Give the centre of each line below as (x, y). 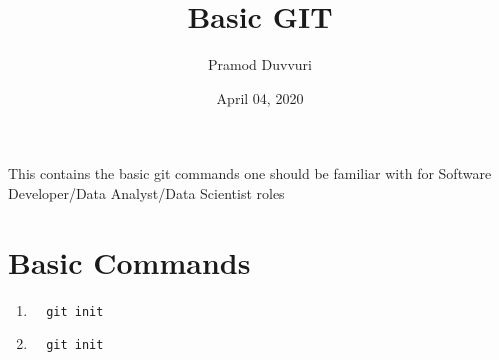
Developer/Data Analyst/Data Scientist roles (146, 192)
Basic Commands (129, 261)
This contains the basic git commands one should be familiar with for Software (250, 173)
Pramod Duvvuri (260, 64)
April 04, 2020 (260, 97)
